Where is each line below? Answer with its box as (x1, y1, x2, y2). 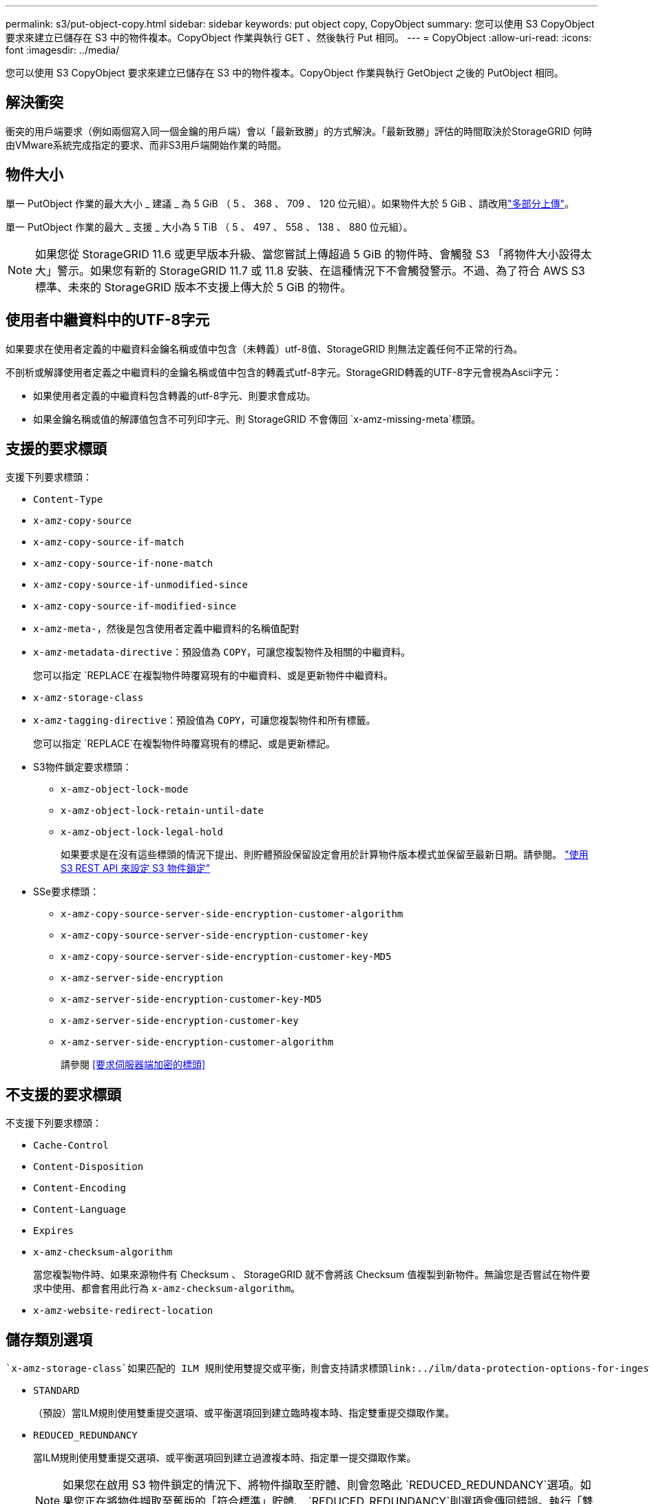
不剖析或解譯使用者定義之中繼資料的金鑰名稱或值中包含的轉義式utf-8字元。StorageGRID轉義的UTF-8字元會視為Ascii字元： (6, 366, 563, 378)
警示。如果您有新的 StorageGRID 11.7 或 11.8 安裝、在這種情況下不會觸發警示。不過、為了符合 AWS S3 (57, 263, 585, 278)
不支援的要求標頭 (6, 1085, 121, 1103)
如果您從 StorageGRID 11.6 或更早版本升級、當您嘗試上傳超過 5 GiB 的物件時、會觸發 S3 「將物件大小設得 (35, 247, 581, 261)
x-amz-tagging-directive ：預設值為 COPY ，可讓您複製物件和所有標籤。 (33, 714, 376, 727)
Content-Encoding (33, 1182, 126, 1194)
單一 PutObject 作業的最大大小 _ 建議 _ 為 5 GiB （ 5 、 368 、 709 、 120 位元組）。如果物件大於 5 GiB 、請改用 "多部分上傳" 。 (6, 197, 574, 209)
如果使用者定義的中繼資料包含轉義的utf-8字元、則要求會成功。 (33, 389, 316, 401)
